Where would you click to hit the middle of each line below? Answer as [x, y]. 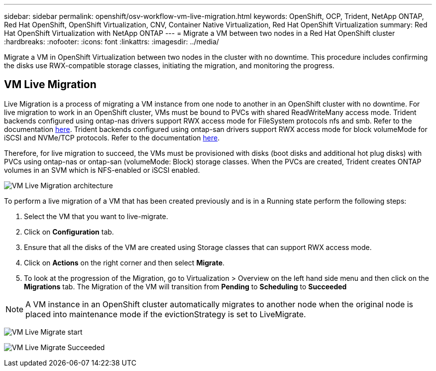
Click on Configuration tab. [69, 232]
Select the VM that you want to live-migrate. [96, 216]
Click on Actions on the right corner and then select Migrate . [124, 262]
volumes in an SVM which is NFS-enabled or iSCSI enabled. [102, 170]
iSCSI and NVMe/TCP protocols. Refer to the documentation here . [112, 137]
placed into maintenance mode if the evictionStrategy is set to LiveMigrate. [166, 314]
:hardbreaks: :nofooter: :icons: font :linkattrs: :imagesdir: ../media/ [111, 42]
